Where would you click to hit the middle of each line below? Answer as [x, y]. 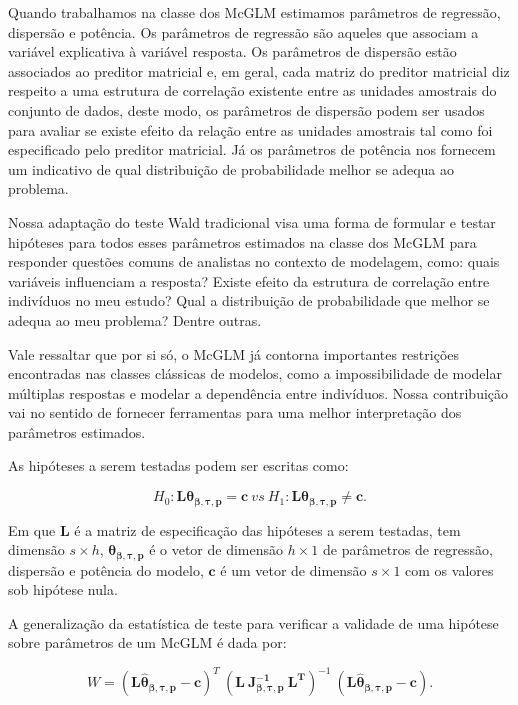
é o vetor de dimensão [216, 549]
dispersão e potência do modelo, [106, 569]
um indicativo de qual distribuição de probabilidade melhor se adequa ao [231, 168]
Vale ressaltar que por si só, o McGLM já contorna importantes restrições [234, 353]
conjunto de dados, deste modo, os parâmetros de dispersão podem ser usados [246, 109]
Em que [32, 529]
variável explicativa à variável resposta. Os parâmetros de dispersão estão [232, 51]
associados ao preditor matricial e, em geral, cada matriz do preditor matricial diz [259, 70]
